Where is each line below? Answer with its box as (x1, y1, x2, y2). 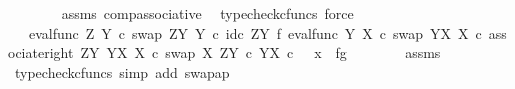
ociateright (8, 42, 74, 63)
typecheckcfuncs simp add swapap (14, 61, 230, 82)
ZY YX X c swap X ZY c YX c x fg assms (80, 42, 441, 63)
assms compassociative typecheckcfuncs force (61, 3, 354, 23)
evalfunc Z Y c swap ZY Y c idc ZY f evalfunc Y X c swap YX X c (28, 22, 482, 43)
